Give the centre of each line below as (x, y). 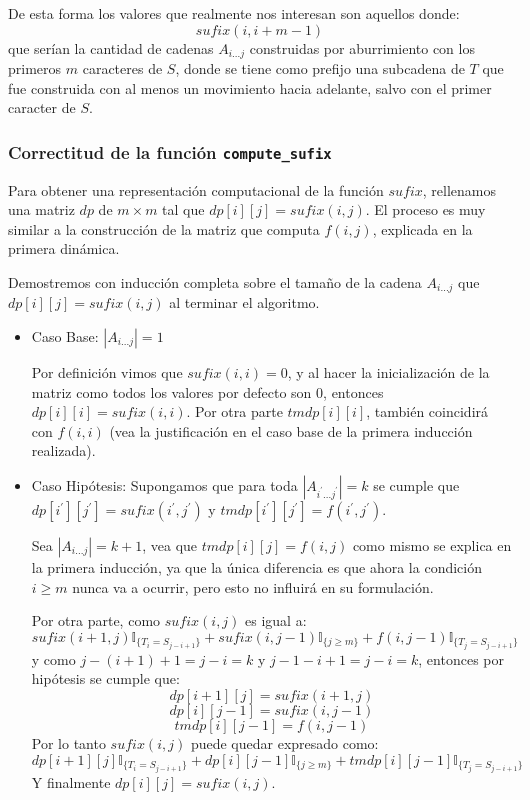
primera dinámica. (64, 248)
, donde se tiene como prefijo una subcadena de (320, 68)
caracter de (42, 107)
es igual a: (276, 620)
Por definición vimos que (107, 372)
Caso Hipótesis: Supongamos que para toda (164, 485)
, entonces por (461, 658)
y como (53, 658)
